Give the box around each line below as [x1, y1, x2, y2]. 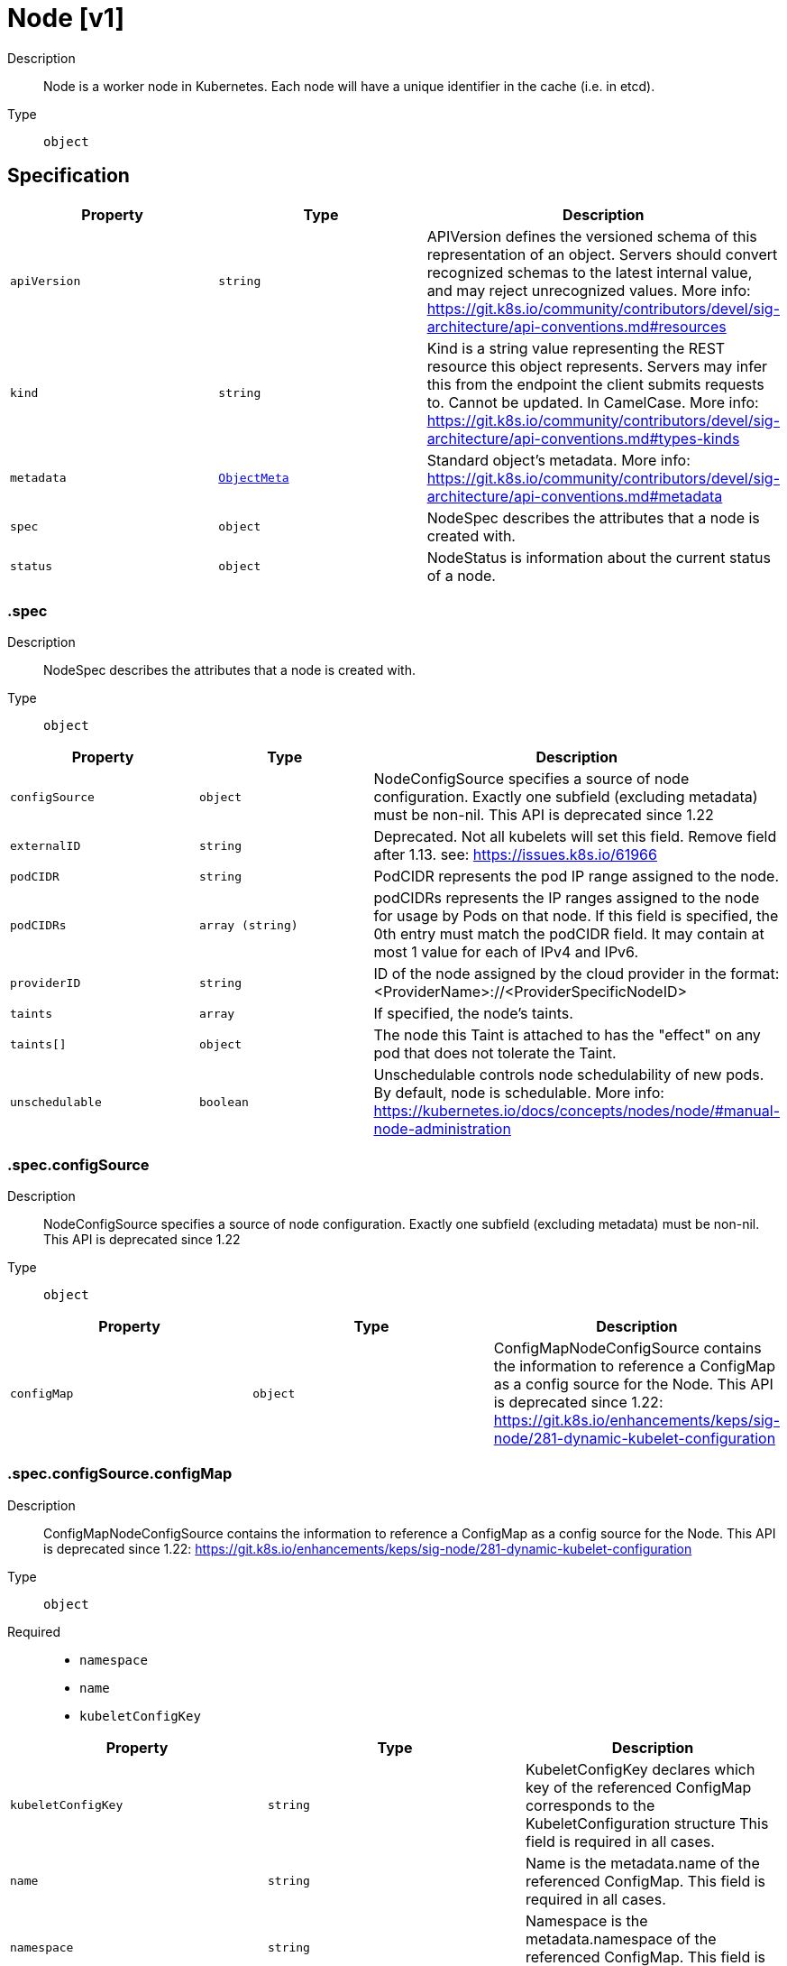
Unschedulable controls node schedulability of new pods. [373, 1066, 764, 1085]
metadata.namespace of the [525, 1929, 717, 1948]
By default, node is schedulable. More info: [373, 1084, 664, 1103]
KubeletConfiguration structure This [525, 1814, 769, 1832]
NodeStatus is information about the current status [426, 548, 771, 567]
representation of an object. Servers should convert [426, 245, 778, 263]
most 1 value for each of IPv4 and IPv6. [373, 943, 639, 962]
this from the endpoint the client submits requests [426, 374, 764, 393]
